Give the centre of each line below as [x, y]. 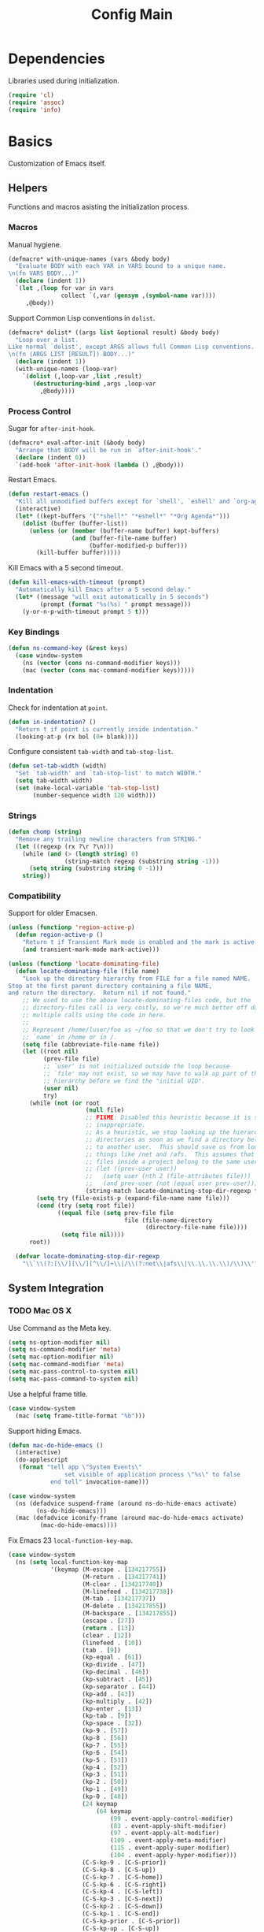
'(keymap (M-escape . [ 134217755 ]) [108, 1570]
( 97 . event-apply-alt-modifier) [165, 1834]
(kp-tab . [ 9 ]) [107, 1716]
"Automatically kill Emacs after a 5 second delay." [103, 590]
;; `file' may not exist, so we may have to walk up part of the [152, 1074]
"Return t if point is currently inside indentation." [107, 729]
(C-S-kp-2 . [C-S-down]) [123, 1907]
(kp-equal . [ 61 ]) [112, 1657]
